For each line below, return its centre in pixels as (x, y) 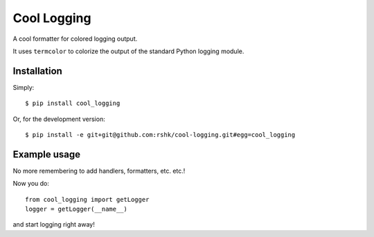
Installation (37, 71)
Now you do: (31, 184)
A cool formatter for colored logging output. (75, 39)
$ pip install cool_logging (73, 103)
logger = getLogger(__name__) (77, 209)
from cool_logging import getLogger (87, 199)
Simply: (24, 87)
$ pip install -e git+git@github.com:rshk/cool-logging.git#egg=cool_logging (160, 135)
